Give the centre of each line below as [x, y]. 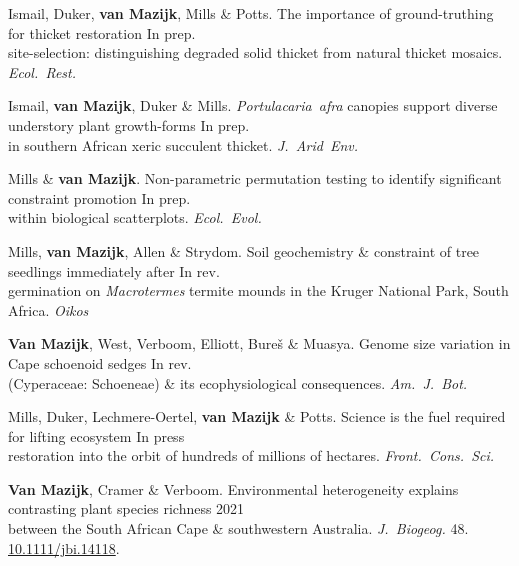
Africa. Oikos [48, 309]
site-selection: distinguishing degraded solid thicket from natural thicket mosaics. [255, 52]
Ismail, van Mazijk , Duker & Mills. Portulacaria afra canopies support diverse [253, 105]
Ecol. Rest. [42, 71]
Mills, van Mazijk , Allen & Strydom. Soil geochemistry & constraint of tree [244, 250]
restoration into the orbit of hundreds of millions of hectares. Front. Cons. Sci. [251, 455]
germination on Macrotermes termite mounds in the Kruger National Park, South [258, 290]
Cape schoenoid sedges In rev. [100, 362]
